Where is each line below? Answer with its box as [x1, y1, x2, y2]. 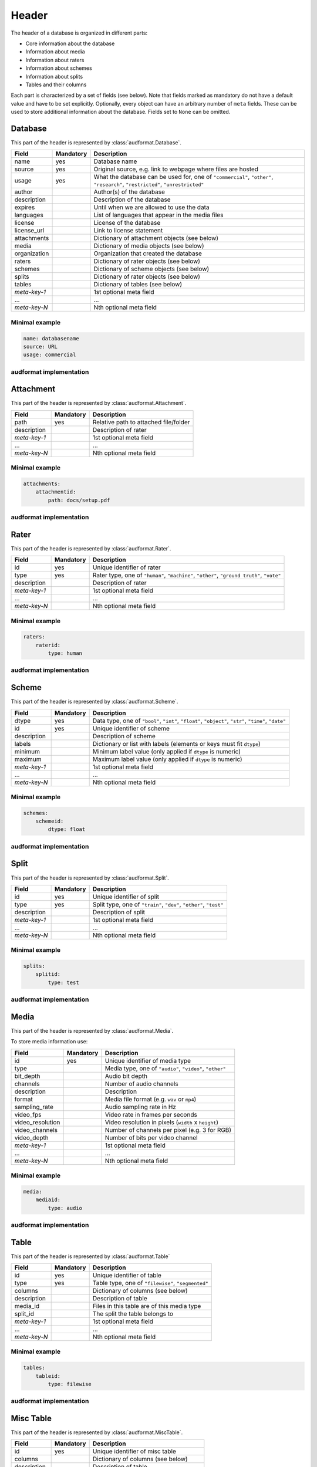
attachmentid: [35, 489, 76, 495]
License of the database [93, 219, 161, 227]
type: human [48, 650, 82, 657]
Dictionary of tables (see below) [93, 280, 182, 289]
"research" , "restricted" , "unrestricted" [93, 180, 204, 188]
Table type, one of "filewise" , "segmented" [92, 1279, 208, 1287]
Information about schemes [25, 65, 92, 72]
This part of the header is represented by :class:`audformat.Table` [11, 1253, 170, 1260]
